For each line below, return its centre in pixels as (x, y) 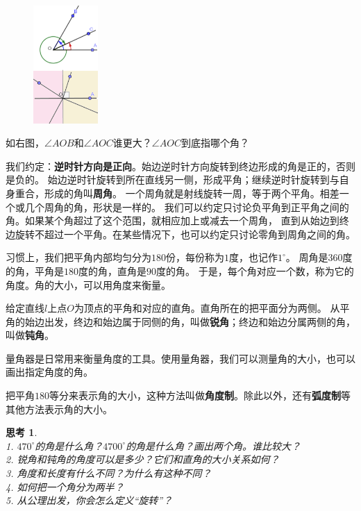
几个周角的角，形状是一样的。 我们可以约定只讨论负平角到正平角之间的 (187, 207)
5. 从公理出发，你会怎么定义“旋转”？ (89, 500)
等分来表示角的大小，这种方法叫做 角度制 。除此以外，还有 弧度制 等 (200, 395)
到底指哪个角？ (215, 143)
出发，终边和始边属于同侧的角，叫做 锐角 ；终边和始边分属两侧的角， (200, 321)
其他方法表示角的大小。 (59, 409)
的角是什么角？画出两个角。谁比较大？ (213, 445)
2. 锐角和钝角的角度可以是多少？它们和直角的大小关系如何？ (143, 459)
